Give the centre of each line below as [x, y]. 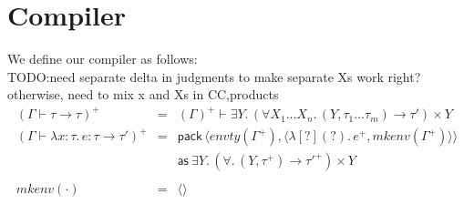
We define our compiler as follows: [103, 59]
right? [404, 76]
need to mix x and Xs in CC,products [173, 94]
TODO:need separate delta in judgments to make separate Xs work [196, 76]
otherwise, [36, 94]
